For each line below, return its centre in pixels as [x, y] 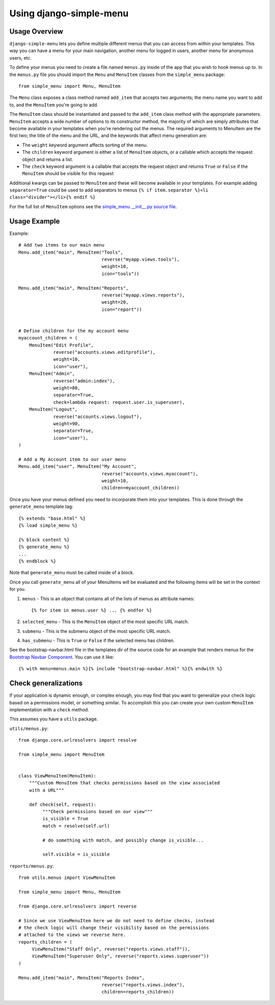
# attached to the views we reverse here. [72, 935]
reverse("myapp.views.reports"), [143, 295]
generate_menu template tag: [41, 507]
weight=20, [115, 302]
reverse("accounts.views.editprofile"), [104, 352]
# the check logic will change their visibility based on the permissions [114, 927]
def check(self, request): [63, 804]
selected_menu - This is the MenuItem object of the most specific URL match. [106, 622]
